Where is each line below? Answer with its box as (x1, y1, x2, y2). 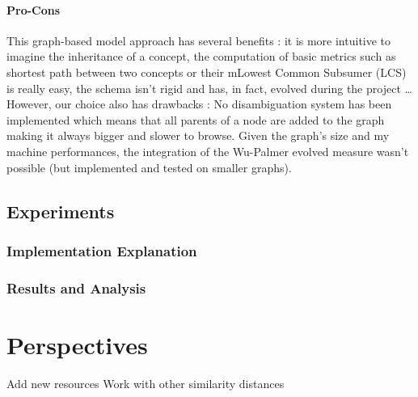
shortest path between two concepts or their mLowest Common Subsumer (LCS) (6, 63, 407, 80)
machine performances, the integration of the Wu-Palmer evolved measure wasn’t (6, 142, 409, 159)
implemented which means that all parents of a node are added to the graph (6, 111, 385, 128)
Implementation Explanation (6, 240, 197, 260)
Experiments (6, 198, 115, 223)
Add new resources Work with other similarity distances (6, 374, 285, 391)
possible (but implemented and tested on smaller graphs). (6, 158, 292, 175)
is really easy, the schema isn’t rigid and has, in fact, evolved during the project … (6, 79, 412, 96)
